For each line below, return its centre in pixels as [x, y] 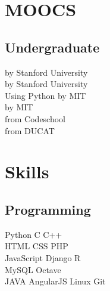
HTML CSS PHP [37, 246]
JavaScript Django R [43, 257]
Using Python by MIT [45, 95]
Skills [27, 171]
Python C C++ [34, 234]
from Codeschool [35, 118]
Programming [48, 209]
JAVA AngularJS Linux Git [55, 281]
